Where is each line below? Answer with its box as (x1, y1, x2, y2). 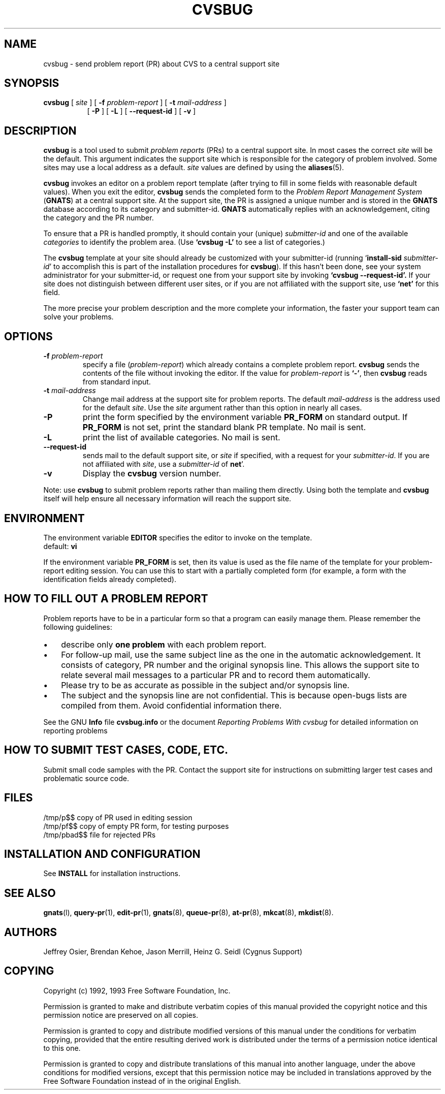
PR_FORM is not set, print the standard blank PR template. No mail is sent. (82, 422, 366, 433)
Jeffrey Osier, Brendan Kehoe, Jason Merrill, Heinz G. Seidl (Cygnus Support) (43, 947, 303, 956)
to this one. (43, 1043, 81, 1052)
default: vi (43, 541, 77, 551)
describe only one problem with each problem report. (61, 639, 267, 650)
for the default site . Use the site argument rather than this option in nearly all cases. (82, 403, 362, 412)
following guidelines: (43, 622, 112, 631)
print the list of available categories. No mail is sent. (82, 432, 280, 443)
